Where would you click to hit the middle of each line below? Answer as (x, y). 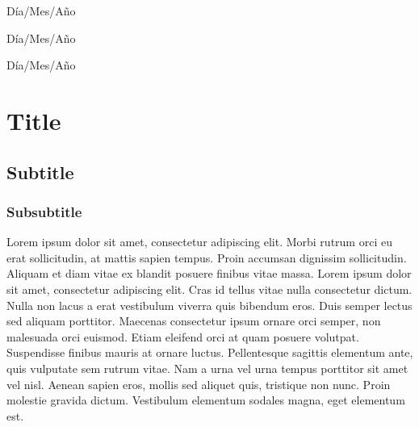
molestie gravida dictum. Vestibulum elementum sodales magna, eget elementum (206, 400)
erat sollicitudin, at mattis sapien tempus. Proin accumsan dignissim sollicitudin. (207, 257)
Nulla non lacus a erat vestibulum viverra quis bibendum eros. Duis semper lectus (209, 305)
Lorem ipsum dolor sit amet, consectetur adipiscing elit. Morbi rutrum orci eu (199, 242)
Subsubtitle (44, 211)
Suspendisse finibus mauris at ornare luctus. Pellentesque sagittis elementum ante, (210, 352)
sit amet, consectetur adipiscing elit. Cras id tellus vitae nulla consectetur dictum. (209, 289)
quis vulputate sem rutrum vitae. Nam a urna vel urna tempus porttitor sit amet (207, 368)
